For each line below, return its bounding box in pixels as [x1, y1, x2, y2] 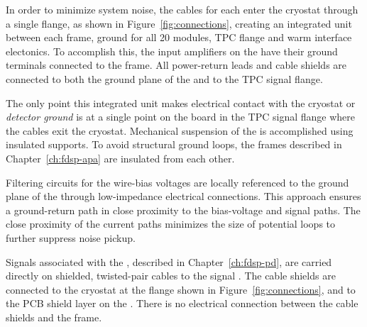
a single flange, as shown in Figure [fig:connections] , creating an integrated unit [6, 16, 352, 31]
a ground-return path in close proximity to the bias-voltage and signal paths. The [6, 202, 361, 217]
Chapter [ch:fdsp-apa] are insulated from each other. [6, 150, 235, 165]
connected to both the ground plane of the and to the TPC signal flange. [6, 71, 323, 86]
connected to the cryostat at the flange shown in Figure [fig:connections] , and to [6, 282, 356, 296]
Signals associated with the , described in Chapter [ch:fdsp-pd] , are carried [6, 254, 332, 269]
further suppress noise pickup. [6, 230, 136, 245]
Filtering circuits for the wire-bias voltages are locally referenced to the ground [6, 174, 349, 189]
